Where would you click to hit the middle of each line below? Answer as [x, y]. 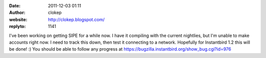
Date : [15, 6]
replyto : [17, 27]
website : [18, 19]
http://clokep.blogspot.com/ [76, 19]
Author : [17, 13]
